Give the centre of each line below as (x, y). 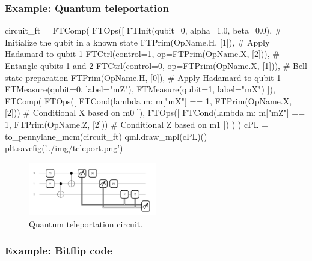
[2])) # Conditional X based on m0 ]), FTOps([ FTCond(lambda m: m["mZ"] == (155, 112)
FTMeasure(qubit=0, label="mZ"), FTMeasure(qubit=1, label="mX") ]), (140, 89)
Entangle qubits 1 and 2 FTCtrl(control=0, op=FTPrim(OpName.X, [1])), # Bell (156, 65)
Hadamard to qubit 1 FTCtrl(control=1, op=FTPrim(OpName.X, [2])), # (142, 54)
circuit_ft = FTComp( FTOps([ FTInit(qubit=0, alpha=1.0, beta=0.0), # (143, 30)
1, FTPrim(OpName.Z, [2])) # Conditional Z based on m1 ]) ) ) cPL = (137, 124)
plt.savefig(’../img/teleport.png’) (64, 148)
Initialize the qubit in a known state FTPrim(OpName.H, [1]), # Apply (137, 42)
